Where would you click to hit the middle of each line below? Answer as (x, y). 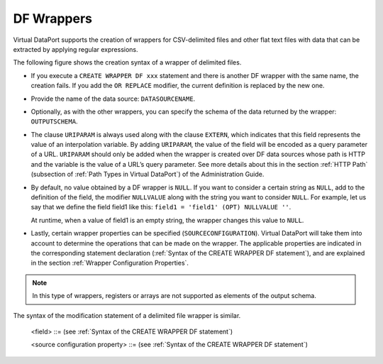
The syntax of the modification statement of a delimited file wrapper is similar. (127, 315)
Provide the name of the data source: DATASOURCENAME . (113, 99)
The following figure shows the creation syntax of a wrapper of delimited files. (127, 62)
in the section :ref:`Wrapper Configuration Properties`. (110, 263)
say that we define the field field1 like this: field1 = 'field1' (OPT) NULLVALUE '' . (161, 207)
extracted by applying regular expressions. (76, 49)
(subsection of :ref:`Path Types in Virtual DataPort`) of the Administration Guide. (148, 175)
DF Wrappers (52, 18)
